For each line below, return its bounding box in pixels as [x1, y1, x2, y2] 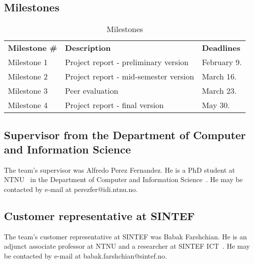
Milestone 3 [8, 85, 48, 97]
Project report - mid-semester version [65, 71, 194, 82]
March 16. [202, 71, 237, 82]
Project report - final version [65, 99, 164, 111]
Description [65, 42, 111, 54]
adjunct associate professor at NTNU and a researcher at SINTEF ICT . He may [4, 241, 250, 251]
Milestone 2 [8, 71, 48, 82]
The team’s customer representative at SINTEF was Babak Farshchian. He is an [4, 231, 247, 241]
